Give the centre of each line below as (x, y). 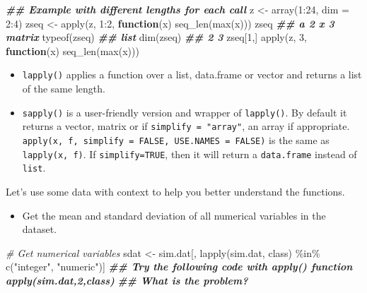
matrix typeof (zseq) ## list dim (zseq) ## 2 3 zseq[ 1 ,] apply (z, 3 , (156, 37)
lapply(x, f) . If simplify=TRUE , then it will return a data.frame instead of (190, 154)
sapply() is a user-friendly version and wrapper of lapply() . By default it (185, 112)
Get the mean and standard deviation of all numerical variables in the (174, 215)
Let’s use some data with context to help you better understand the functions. (175, 191)
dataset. (40, 229)
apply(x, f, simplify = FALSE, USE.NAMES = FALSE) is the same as (176, 139)
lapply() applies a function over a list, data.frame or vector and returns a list (192, 74)
